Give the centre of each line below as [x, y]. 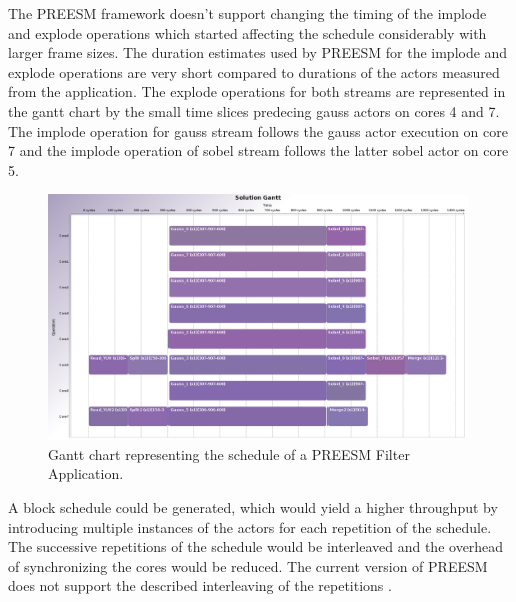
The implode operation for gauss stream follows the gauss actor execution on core [258, 130]
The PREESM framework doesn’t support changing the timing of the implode [247, 13]
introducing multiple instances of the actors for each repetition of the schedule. [250, 526]
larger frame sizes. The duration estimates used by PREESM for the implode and [258, 52]
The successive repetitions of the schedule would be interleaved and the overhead [256, 546]
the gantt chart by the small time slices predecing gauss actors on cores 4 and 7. [254, 110]
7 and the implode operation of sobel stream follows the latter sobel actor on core [258, 150]
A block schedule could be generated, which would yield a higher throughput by [253, 507]
